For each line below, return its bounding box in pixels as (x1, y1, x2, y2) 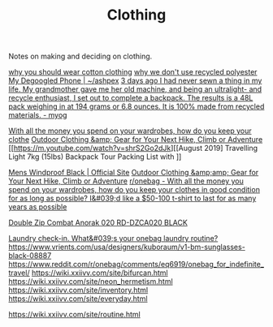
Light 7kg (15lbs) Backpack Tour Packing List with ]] (8, 152, 182, 161)
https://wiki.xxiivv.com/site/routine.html (8, 310, 141, 320)
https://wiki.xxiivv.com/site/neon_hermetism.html (8, 277, 173, 286)
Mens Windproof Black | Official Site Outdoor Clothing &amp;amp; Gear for (8, 168, 259, 178)
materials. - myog (8, 110, 67, 120)
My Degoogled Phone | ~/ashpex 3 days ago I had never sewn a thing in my (8, 75, 262, 86)
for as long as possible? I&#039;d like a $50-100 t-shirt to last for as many (8, 193, 257, 204)
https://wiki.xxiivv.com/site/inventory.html (8, 286, 149, 295)
